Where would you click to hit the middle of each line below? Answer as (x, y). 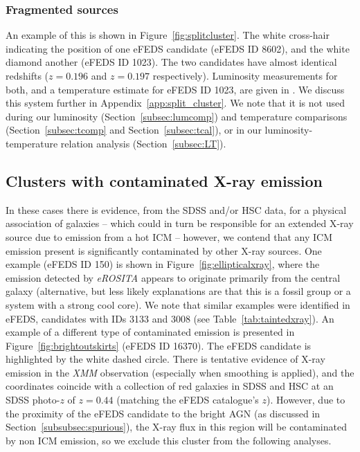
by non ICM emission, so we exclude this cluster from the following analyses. (169, 440)
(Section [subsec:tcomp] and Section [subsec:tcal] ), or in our (134, 130)
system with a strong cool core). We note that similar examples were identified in (178, 304)
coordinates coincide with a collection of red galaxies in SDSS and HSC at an (170, 386)
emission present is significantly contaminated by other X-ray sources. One (164, 250)
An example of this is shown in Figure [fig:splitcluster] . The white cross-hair (168, 35)
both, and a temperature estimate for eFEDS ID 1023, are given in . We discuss (175, 89)
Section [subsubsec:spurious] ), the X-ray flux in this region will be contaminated (176, 427)
